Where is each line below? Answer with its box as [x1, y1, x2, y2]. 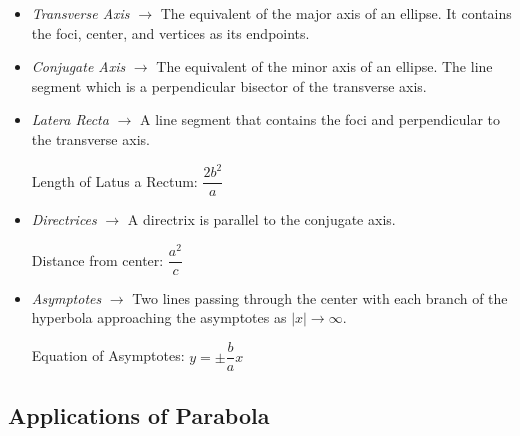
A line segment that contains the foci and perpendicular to [140, 109, 500, 130]
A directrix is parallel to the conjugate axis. [127, 209, 396, 230]
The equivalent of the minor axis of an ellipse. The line [156, 56, 493, 77]
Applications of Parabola [8, 399, 270, 430]
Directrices [31, 209, 97, 230]
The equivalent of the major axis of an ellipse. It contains [160, 3, 512, 23]
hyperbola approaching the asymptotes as [31, 307, 287, 328]
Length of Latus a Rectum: [31, 170, 198, 191]
